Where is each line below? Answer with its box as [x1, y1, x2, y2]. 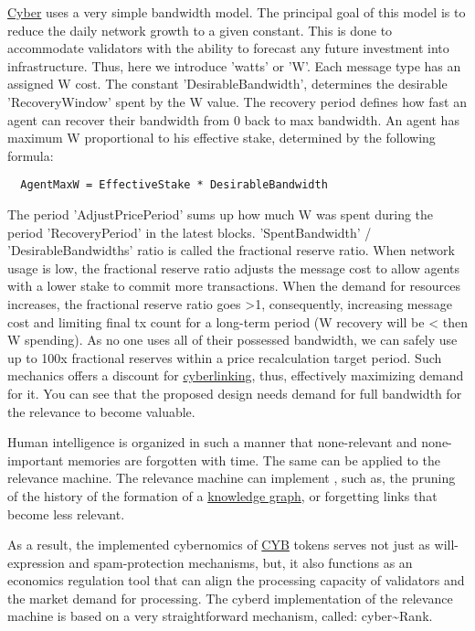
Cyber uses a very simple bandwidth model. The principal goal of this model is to [7, 3, 466, 21]
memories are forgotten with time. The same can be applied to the [68, 450, 440, 469]
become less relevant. [7, 504, 125, 523]
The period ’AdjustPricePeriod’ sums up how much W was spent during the [7, 205, 434, 223]
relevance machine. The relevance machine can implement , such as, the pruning [7, 468, 456, 487]
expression [7, 552, 65, 572]
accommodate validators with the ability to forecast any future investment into [7, 38, 449, 58]
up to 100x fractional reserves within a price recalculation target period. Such [7, 348, 442, 367]
